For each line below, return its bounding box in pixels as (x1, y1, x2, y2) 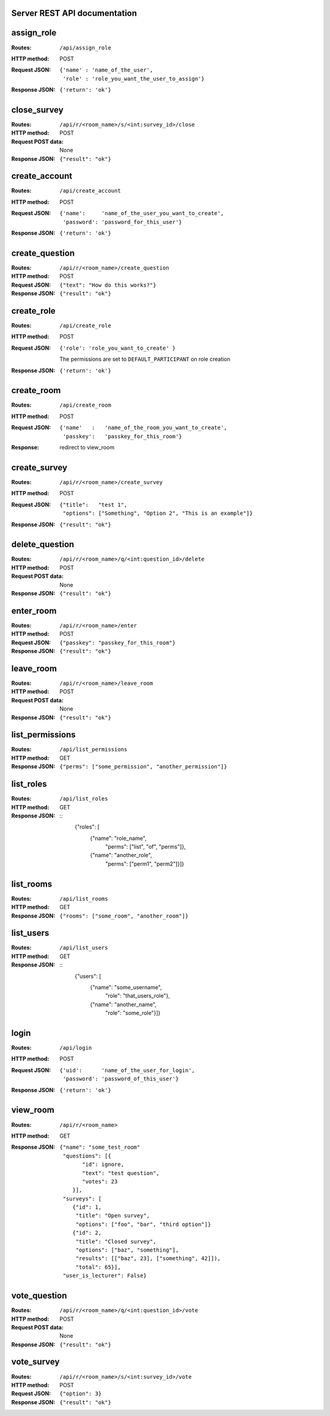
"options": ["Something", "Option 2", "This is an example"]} (62, 510, 253, 517)
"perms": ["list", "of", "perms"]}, (105, 843, 186, 850)
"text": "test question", (82, 1170, 160, 1176)
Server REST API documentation (11, 8, 137, 18)
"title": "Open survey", (75, 1212, 150, 1219)
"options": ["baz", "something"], (75, 1247, 179, 1253)
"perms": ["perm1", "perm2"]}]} (105, 860, 185, 868)
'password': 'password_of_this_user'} (62, 1075, 179, 1082)
